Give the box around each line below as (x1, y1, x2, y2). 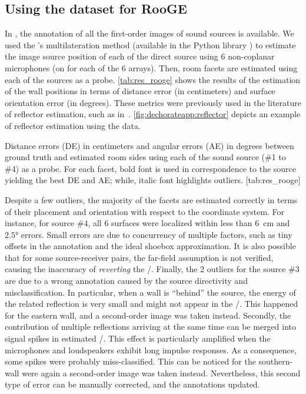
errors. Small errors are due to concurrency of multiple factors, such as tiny (21, 228, 292, 240)
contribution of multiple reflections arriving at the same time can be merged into (5, 320, 297, 333)
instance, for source (5, 217, 75, 229)
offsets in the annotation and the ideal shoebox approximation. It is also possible (5, 240, 296, 252)
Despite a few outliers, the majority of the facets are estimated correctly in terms (5, 193, 298, 206)
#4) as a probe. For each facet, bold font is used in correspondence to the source (5, 162, 297, 174)
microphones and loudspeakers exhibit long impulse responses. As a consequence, (5, 343, 297, 356)
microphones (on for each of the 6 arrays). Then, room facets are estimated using (5, 61, 298, 74)
